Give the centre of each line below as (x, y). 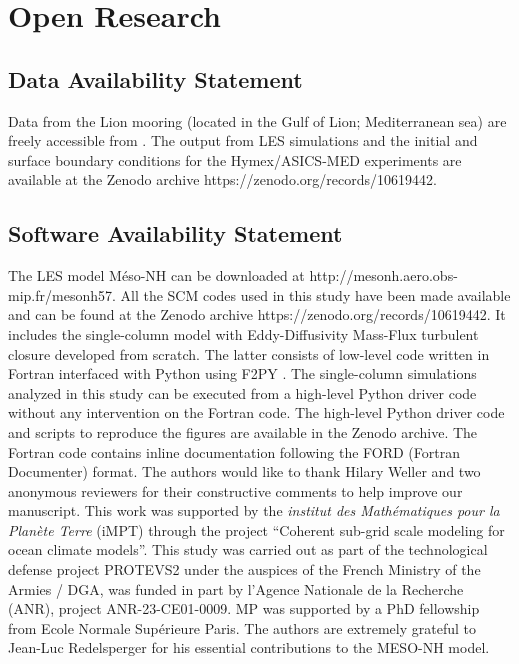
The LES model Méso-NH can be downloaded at (156, 275)
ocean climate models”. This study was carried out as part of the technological (248, 549)
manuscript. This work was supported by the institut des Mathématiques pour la (254, 510)
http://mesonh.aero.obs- (383, 275)
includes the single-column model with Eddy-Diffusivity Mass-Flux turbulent (243, 333)
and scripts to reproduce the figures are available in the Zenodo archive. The (243, 431)
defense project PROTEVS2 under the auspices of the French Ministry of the (244, 569)
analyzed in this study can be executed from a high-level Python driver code (242, 392)
